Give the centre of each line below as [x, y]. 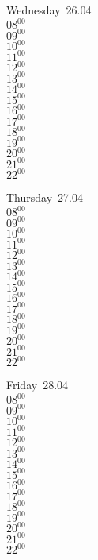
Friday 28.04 [38, 385]
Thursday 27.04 [45, 197]
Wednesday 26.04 [49, 10]
